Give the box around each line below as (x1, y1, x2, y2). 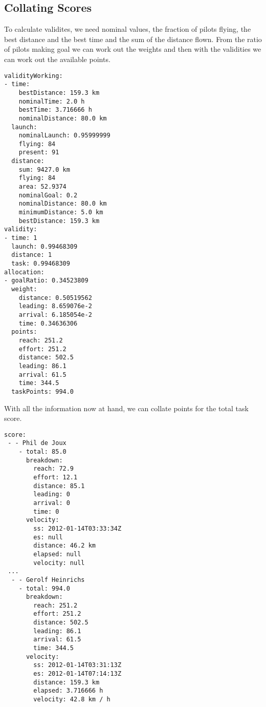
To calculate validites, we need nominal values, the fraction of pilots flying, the (4, 24, 251, 34)
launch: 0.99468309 (11, 243, 78, 250)
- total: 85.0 (18, 448, 66, 456)
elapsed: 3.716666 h (33, 687, 103, 695)
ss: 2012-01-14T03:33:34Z (33, 524, 122, 532)
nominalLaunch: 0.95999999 (18, 132, 110, 139)
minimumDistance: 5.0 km (18, 209, 103, 216)
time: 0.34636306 (18, 319, 78, 327)
